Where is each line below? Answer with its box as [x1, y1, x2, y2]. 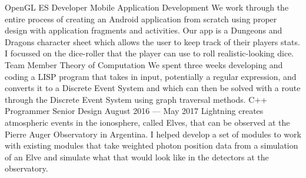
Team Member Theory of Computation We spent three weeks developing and [5, 58, 283, 70]
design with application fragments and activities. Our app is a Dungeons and [5, 24, 282, 36]
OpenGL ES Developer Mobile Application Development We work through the [5, 1, 289, 13]
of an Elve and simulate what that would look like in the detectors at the [5, 150, 269, 163]
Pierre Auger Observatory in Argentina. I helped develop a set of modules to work [5, 127, 301, 140]
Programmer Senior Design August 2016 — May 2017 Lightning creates [5, 105, 264, 117]
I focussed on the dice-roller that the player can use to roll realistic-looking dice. [5, 47, 294, 59]
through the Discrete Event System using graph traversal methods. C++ [5, 93, 268, 105]
